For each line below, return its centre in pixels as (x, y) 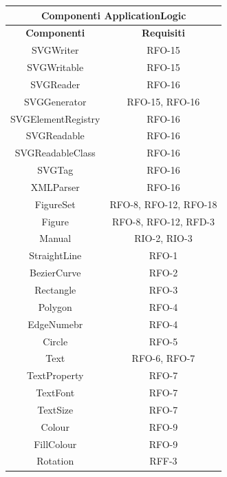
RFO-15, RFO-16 (163, 101)
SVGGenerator (55, 101)
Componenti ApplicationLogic (113, 15)
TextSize (55, 409)
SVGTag (55, 170)
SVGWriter (55, 50)
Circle (55, 341)
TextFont (55, 393)
